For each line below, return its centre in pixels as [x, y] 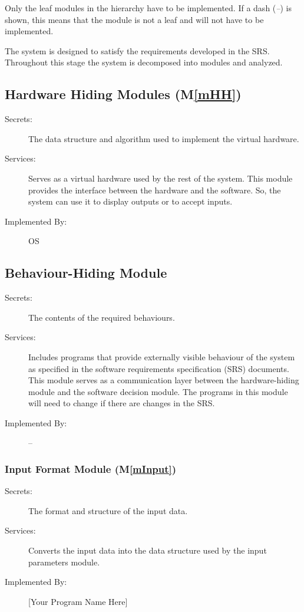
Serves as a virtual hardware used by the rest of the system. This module [161, 178]
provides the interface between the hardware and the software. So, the [155, 190]
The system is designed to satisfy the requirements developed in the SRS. [137, 50]
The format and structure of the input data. [108, 510]
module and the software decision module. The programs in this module [158, 391]
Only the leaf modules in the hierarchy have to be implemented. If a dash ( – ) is [148, 8]
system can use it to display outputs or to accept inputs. [130, 201]
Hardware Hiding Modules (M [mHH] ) [123, 94]
